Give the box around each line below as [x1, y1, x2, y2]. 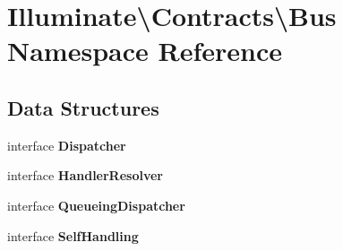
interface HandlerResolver [7, 166, 164, 185]
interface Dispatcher [7, 135, 126, 154]
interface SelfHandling [7, 226, 139, 245]
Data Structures [7, 93, 159, 121]
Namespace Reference [7, 32, 282, 69]
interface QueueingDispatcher [7, 195, 185, 214]
